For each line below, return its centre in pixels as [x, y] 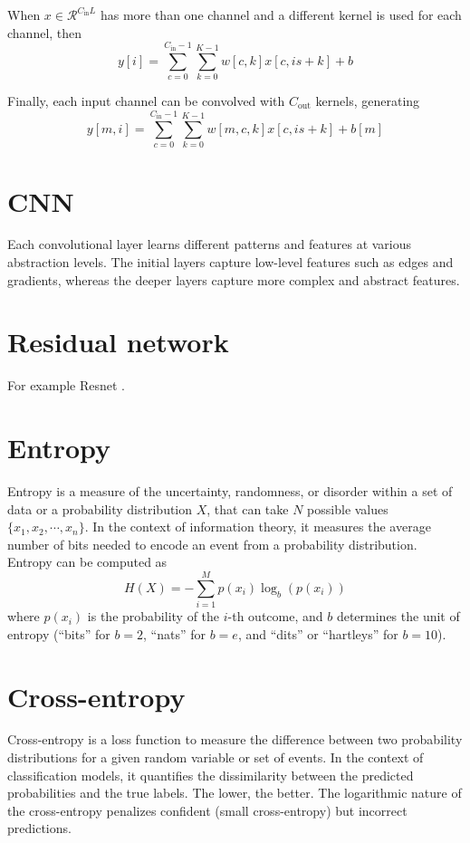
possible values [348, 508]
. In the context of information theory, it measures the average [258, 527]
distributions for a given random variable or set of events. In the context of [216, 757]
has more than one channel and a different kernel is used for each [281, 14]
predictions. [39, 828]
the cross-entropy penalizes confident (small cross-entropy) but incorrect [207, 810]
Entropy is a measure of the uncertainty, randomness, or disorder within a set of [230, 491]
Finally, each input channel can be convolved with [146, 100]
